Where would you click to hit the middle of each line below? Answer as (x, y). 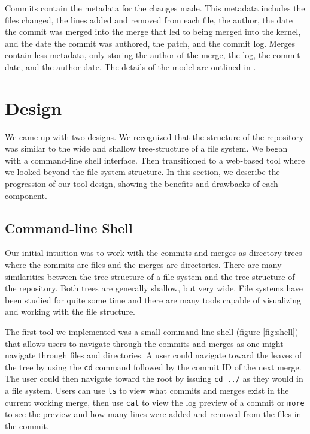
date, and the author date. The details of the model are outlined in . (130, 66)
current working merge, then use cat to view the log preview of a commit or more (155, 402)
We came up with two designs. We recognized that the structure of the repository (154, 136)
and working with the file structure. (70, 311)
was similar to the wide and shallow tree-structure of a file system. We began (146, 148)
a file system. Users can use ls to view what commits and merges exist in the (147, 391)
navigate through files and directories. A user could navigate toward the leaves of (154, 355)
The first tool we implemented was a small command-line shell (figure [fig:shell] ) (152, 332)
